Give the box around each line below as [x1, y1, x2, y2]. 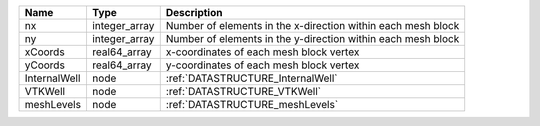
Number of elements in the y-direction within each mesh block [165, 32, 460, 45]
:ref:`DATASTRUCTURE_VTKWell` [165, 85, 322, 98]
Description [165, 6, 223, 19]
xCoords [24, 45, 65, 59]
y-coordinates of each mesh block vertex [165, 58, 360, 72]
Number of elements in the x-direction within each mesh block [165, 19, 460, 32]
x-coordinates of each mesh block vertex [165, 45, 360, 59]
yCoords [24, 58, 65, 72]
